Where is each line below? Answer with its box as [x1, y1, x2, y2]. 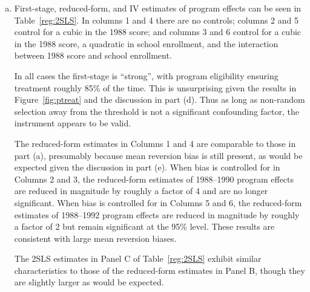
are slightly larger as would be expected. [14, 276, 164, 288]
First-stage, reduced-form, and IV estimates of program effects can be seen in [14, 2, 302, 14]
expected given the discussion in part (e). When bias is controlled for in [14, 161, 280, 174]
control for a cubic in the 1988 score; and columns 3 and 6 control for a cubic [14, 25, 302, 38]
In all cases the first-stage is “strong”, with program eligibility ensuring [14, 69, 279, 82]
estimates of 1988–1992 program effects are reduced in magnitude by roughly [14, 208, 300, 221]
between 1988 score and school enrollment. [14, 49, 172, 62]
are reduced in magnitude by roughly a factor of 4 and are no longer [14, 184, 268, 197]
